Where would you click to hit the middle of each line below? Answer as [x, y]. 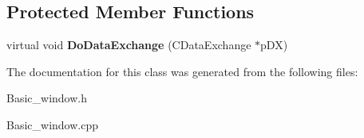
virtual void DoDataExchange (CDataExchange [129, 45]
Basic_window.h [47, 98]
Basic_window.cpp [52, 124]
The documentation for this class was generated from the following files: [182, 71]
